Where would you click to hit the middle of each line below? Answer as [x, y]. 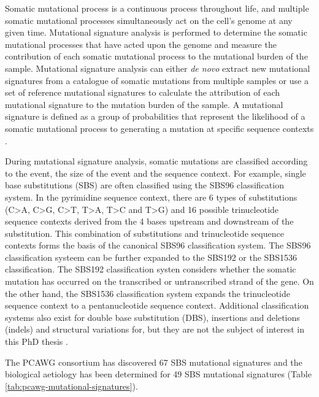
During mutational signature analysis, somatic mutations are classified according [156, 161]
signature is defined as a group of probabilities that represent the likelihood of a [155, 116]
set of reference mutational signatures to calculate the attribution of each [142, 92]
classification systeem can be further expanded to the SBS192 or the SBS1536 [151, 257]
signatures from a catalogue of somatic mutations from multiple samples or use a [157, 80]
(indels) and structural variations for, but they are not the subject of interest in [155, 329]
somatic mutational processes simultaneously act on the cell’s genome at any [149, 20]
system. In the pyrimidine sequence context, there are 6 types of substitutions [151, 197]
